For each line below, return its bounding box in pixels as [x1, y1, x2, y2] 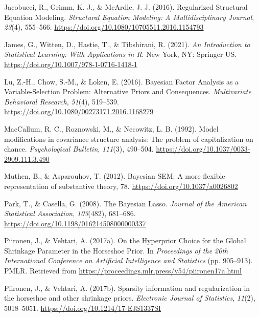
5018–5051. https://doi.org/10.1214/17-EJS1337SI [4, 302, 161, 313]
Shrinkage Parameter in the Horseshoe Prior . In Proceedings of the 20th [4, 245, 228, 256]
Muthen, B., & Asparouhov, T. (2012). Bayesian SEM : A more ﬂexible [4, 171, 225, 181]
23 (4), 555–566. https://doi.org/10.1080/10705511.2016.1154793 [4, 22, 204, 32]
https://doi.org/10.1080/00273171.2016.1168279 [4, 106, 154, 117]
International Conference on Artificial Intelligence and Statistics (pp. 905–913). [4, 255, 253, 266]
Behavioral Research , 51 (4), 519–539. [4, 96, 119, 107]
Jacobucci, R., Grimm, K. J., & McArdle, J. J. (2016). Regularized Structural [4, 2, 248, 12]
